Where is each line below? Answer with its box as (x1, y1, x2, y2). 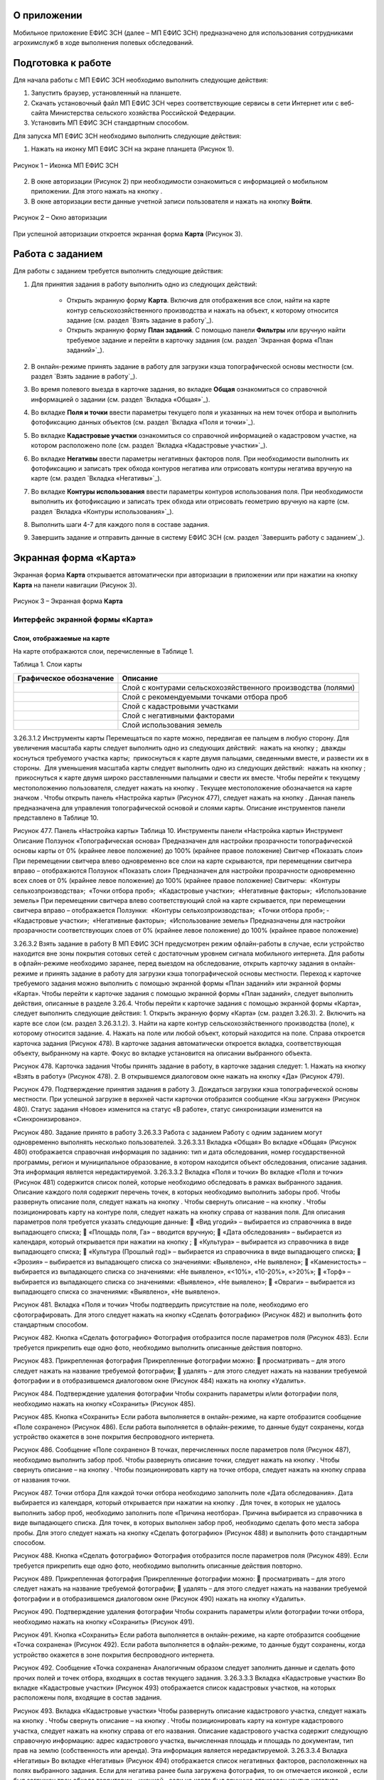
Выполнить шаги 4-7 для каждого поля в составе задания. (31, 520, 210, 528)
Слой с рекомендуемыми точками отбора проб (122, 691, 288, 701)
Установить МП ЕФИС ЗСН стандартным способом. (31, 118, 189, 127)
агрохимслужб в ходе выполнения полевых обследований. (13, 38, 194, 46)
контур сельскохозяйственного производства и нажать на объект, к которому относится (66, 306, 338, 315)
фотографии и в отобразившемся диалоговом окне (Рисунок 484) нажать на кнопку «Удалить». (13, 1376, 306, 1385)
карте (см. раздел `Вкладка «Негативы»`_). (31, 474, 162, 483)
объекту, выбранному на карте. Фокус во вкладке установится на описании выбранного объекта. (13, 1049, 312, 1057)
